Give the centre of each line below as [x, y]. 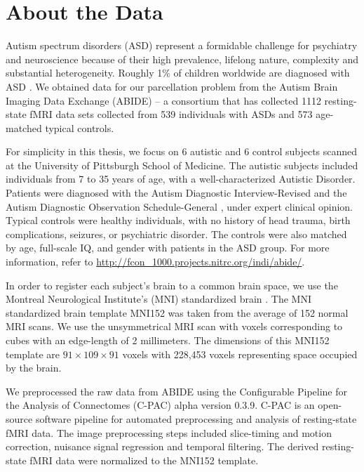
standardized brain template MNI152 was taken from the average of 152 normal [177, 312]
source [19, 418]
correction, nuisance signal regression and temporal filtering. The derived [162, 446]
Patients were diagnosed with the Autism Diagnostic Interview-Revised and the [176, 193]
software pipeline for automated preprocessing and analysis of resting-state [196, 418]
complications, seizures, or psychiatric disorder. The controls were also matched [176, 234]
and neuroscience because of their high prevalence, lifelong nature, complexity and [182, 59]
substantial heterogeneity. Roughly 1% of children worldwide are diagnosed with [178, 73]
